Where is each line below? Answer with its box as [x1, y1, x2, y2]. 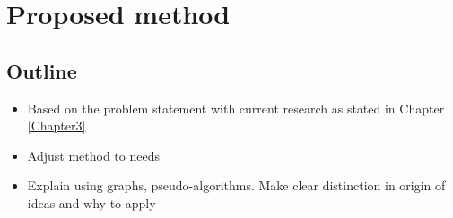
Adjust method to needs [27, 146, 160, 164]
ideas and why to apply [27, 193, 156, 212]
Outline [6, 56, 77, 84]
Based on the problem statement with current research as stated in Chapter [27, 98, 445, 117]
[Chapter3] [27, 116, 86, 135]
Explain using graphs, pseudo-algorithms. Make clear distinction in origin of [27, 176, 446, 195]
